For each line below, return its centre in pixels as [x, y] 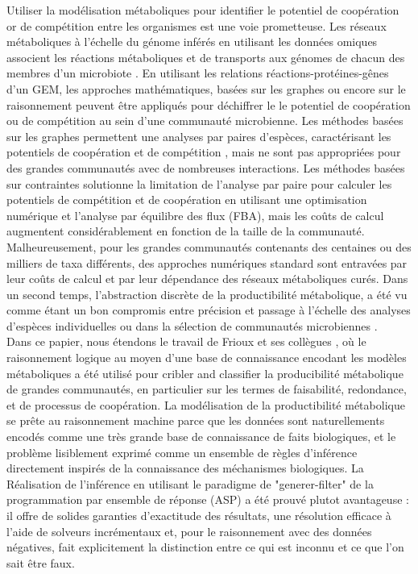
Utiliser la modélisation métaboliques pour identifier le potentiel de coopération [203, 10]
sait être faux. [41, 562]
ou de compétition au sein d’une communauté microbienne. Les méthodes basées [205, 121]
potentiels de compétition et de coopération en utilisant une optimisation [187, 200]
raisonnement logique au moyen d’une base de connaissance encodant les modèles [207, 358]
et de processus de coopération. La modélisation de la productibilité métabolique [206, 404]
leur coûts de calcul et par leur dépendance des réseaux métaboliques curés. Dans [207, 279]
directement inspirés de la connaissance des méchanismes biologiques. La [185, 468]
